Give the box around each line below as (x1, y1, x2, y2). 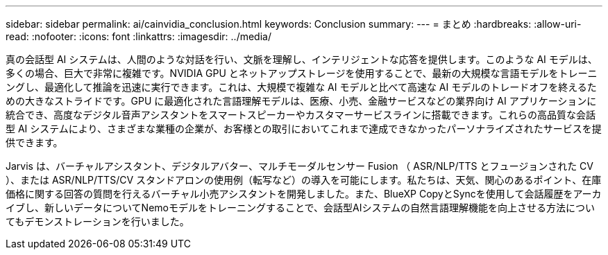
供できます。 (6, 137, 63, 148)
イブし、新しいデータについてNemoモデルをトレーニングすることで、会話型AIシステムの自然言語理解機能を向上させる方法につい (6, 202, 595, 213)
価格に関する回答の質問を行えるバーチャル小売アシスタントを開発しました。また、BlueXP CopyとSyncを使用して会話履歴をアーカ (6, 188, 602, 200)
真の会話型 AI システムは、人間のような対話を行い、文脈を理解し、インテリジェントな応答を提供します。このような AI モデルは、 (6, 53, 598, 65)
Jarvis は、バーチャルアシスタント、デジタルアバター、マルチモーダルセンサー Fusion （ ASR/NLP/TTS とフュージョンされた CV (6, 160, 593, 172)
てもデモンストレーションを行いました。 (6, 216, 189, 227)
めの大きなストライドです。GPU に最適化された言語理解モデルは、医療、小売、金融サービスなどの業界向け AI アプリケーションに (6, 95, 597, 107)
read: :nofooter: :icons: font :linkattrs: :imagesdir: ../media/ (6, 30, 271, 42)
